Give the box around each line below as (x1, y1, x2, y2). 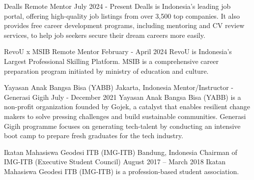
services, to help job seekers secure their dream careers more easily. (4, 30, 205, 40)
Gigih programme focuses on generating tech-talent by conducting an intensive (4, 120, 241, 131)
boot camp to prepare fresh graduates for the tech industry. (4, 130, 183, 141)
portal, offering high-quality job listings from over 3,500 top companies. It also (4, 10, 240, 21)
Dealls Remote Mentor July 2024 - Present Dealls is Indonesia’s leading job (4, 1, 231, 11)
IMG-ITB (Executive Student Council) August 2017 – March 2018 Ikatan (4, 156, 226, 167)
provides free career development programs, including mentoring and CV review (4, 20, 245, 30)
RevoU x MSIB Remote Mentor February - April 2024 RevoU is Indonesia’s (4, 46, 232, 57)
